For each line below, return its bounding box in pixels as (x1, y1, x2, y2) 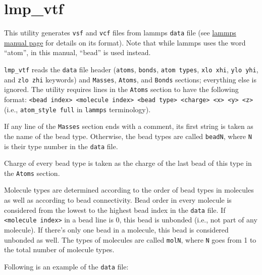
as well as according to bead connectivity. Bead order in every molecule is (4, 195, 232, 205)
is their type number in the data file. (4, 141, 118, 151)
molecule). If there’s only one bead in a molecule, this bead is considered (4, 224, 229, 235)
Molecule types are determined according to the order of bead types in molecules (4, 185, 254, 195)
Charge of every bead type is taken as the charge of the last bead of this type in (4, 158, 252, 168)
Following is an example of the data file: (4, 261, 129, 271)
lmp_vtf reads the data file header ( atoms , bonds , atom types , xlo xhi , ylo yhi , (4, 64, 258, 74)
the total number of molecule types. (4, 244, 115, 255)
